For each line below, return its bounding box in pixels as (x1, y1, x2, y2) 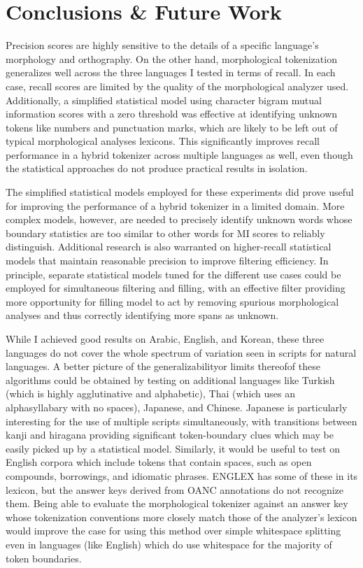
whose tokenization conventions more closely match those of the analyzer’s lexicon (6, 509, 357, 524)
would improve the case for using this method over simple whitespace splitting (6, 523, 341, 538)
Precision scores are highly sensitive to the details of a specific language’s (6, 38, 319, 52)
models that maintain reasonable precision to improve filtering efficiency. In (6, 253, 329, 268)
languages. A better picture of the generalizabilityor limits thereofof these (6, 359, 320, 374)
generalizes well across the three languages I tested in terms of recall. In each (6, 65, 336, 80)
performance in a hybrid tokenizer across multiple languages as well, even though (6, 147, 353, 162)
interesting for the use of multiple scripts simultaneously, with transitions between (6, 413, 357, 428)
